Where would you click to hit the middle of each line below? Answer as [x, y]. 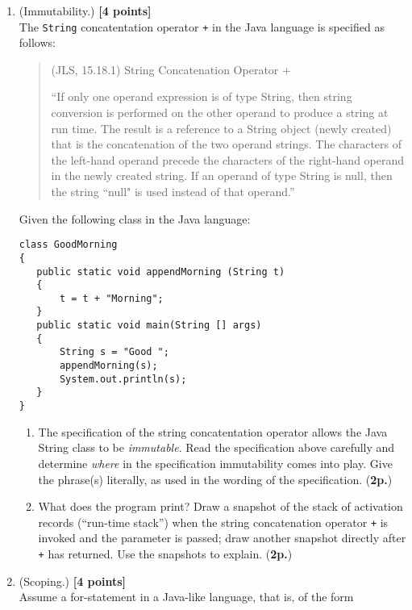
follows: [37, 42]
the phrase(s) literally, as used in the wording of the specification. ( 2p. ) [215, 479]
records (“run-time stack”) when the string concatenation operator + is [213, 522]
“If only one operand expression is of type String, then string [202, 96]
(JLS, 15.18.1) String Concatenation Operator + [171, 69]
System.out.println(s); [123, 379]
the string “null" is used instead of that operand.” [173, 191]
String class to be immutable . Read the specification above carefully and [216, 447]
